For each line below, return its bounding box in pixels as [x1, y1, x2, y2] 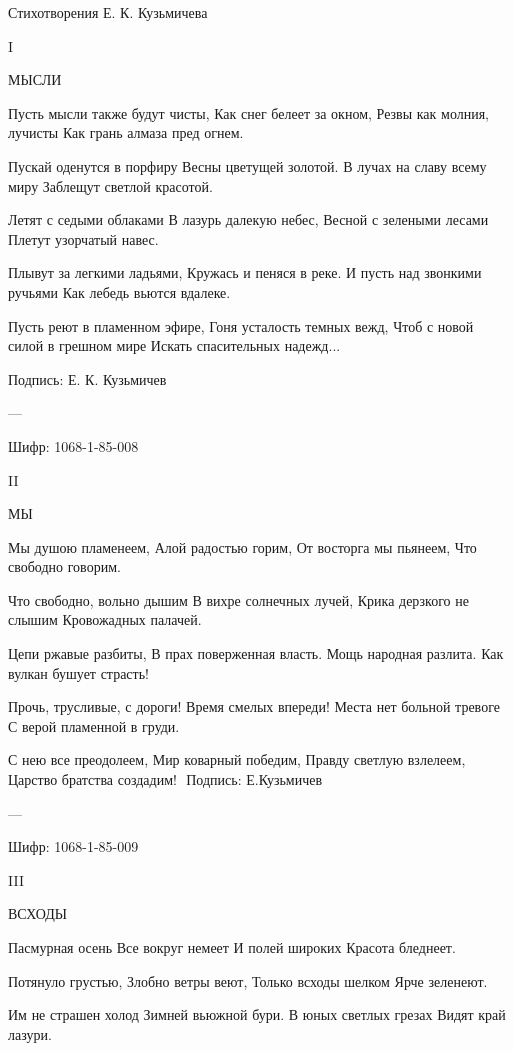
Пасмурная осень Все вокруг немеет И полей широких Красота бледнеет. [8, 937, 456, 957]
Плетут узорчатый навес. [8, 228, 159, 249]
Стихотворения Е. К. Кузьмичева [8, 2, 208, 22]
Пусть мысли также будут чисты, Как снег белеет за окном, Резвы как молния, [8, 102, 490, 123]
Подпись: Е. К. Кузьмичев [8, 368, 167, 389]
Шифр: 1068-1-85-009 [8, 836, 139, 857]
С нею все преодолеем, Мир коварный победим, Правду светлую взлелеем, [8, 749, 466, 770]
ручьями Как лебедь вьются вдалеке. [8, 281, 231, 302]
